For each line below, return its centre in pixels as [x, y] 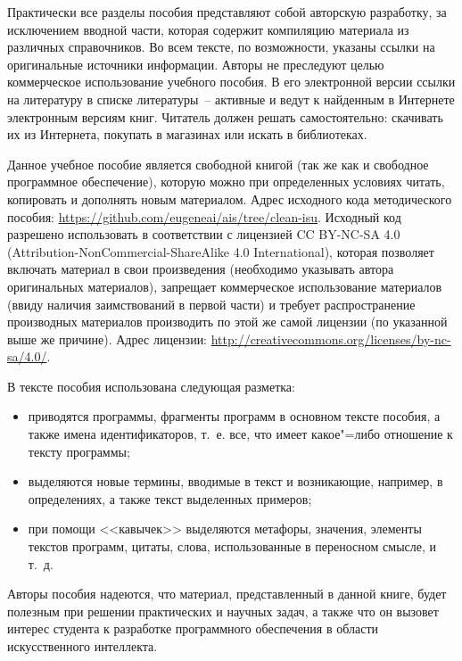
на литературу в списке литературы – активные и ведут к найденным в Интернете [231, 99]
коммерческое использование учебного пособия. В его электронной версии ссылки [231, 82]
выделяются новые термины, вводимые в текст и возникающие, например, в [235, 481]
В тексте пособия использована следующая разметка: [151, 386]
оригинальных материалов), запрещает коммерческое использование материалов [225, 286]
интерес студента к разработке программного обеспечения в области [193, 628]
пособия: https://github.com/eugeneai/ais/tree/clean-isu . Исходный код [204, 216]
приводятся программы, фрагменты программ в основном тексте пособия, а [234, 416]
